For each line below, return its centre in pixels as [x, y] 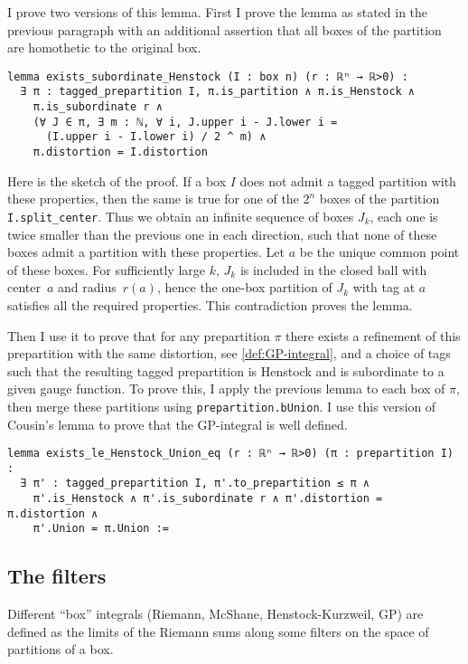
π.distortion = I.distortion [120, 152]
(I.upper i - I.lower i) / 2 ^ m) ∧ [156, 137]
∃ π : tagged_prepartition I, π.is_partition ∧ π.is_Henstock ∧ [218, 92]
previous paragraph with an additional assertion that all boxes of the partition [225, 29]
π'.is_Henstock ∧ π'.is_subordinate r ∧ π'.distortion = [208, 499]
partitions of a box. [61, 649]
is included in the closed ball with [333, 269]
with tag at [384, 287]
